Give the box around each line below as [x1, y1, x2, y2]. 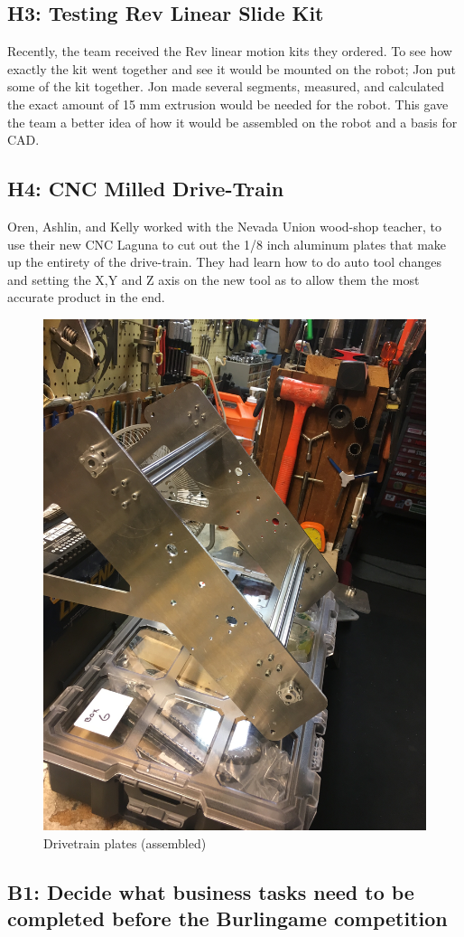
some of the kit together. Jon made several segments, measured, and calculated [7, 77, 445, 96]
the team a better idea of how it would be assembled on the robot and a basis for [7, 112, 458, 131]
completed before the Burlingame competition [7, 904, 448, 932]
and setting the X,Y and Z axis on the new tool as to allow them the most [7, 270, 420, 289]
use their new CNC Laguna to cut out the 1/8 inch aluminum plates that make [7, 234, 447, 253]
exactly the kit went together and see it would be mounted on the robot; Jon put [7, 59, 456, 78]
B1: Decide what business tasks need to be [7, 877, 414, 905]
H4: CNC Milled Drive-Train [7, 175, 284, 203]
